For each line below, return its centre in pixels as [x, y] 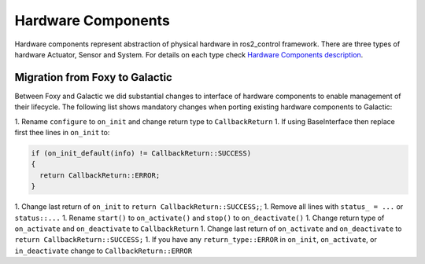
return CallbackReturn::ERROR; [100, 175]
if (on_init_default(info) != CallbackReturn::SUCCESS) [141, 153]
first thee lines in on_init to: [62, 133]
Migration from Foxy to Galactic [93, 77]
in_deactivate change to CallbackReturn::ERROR [103, 251]
